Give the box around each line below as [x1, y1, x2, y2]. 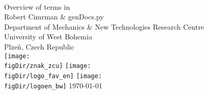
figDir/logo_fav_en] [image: [4, 72, 102, 80]
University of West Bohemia [4, 31, 92, 42]
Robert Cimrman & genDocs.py [4, 11, 104, 22]
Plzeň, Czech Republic [4, 41, 74, 52]
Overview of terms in [4, 1, 70, 12]
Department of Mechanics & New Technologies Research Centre [4, 21, 204, 32]
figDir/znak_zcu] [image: [4, 62, 91, 70]
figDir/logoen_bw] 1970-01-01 [4, 80, 102, 90]
